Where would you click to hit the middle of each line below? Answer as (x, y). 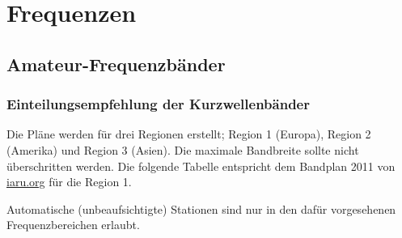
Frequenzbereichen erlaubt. (73, 225)
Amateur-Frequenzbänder (116, 64)
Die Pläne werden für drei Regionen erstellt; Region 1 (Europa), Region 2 (189, 134)
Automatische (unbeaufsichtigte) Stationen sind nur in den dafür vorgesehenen (201, 208)
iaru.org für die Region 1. (69, 182)
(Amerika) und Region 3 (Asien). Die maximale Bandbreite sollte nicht (183, 149)
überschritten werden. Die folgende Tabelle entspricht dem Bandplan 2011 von (201, 166)
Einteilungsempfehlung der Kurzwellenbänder (158, 104)
